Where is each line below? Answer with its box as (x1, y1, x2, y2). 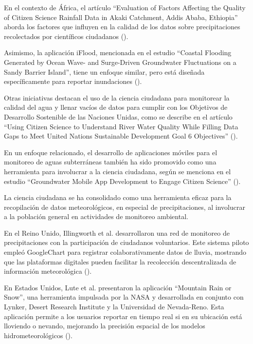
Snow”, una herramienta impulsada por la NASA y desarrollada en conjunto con (4, 292, 244, 302)
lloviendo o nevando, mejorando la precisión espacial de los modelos (4, 321, 205, 331)
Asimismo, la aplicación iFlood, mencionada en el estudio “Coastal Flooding (4, 47, 232, 58)
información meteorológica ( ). (4, 266, 92, 276)
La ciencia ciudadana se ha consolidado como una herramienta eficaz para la (4, 192, 232, 202)
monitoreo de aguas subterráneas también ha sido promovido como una (4, 157, 217, 167)
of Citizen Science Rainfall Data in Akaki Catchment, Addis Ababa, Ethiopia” (4, 12, 238, 22)
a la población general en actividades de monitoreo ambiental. (4, 211, 188, 222)
